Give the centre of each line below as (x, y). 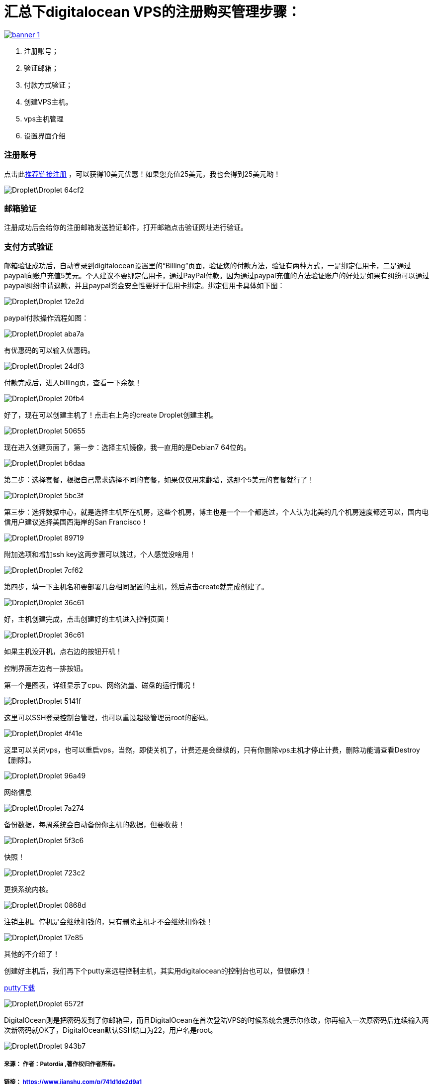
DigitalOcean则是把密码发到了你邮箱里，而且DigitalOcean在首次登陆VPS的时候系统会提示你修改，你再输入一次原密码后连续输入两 (216, 1020)
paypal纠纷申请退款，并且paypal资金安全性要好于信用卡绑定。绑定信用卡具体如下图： (144, 285)
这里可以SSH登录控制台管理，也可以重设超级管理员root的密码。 (108, 717)
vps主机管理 (44, 118)
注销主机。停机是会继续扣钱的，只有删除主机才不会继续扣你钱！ (108, 921)
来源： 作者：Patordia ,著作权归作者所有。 (61, 1064)
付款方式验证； (48, 85)
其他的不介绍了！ (32, 954)
